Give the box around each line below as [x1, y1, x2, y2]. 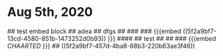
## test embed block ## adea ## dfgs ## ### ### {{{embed [7, 27, 182, 35]
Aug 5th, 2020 [7, 4, 93, 20]
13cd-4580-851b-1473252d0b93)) [7, 34, 107, 42]
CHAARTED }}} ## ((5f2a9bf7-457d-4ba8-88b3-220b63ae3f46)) [7, 41, 195, 50]
